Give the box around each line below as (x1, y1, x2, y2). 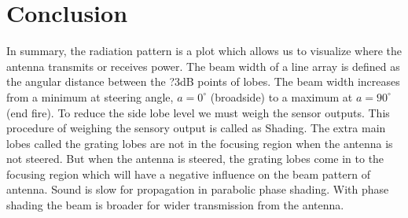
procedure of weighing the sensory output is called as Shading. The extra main (6, 120, 386, 136)
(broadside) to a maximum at (210, 88, 353, 105)
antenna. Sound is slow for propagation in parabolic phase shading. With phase (6, 181, 389, 198)
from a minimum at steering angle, (6, 88, 174, 105)
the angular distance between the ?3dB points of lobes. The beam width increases (6, 73, 400, 90)
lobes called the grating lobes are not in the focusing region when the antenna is (6, 135, 393, 151)
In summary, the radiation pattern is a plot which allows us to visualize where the (6, 42, 402, 59)
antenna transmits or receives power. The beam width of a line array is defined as (6, 57, 400, 74)
